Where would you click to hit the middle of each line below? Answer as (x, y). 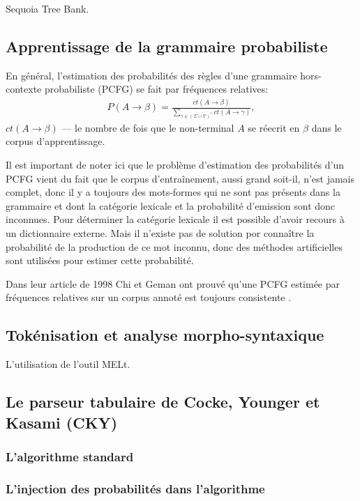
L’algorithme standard (70, 456)
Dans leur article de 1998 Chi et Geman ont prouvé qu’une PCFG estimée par (173, 283)
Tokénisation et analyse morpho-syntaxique (165, 335)
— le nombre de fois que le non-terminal (148, 127)
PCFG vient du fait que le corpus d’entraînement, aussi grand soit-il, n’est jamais (180, 178)
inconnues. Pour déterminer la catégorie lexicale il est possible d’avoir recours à (175, 219)
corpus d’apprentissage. (55, 141)
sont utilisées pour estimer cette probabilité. (100, 260)
